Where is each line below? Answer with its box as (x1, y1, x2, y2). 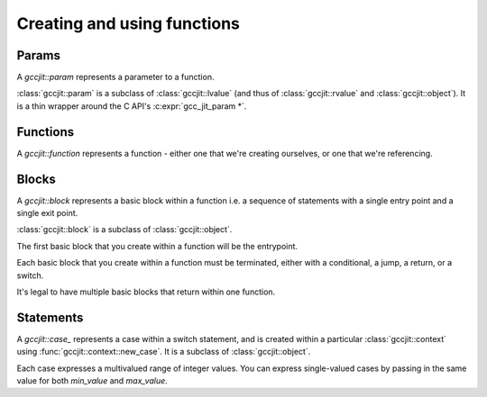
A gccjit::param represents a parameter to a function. (16, 72, 215, 83)
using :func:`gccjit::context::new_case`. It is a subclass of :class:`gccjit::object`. (16, 347, 311, 357)
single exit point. (16, 208, 78, 219)
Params (16, 48, 60, 63)
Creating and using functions (16, 14, 241, 33)
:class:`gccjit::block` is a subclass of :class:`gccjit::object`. (16, 224, 233, 235)
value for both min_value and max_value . (16, 375, 169, 386)
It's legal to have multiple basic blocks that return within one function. (16, 286, 276, 297)
